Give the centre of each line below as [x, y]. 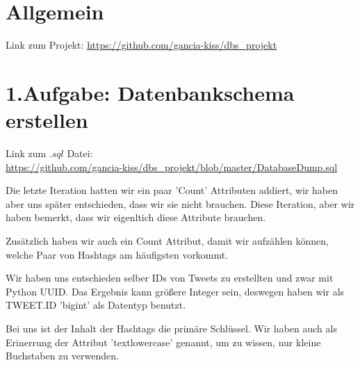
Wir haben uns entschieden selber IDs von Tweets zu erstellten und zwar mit [170, 278]
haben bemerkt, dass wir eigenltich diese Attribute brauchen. [136, 217]
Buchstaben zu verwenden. [62, 356]
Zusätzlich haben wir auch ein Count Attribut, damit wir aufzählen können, [167, 241]
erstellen [47, 120]
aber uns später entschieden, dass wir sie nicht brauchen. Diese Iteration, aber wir [180, 203]
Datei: [80, 153]
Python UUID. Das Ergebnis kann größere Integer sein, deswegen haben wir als [175, 291]
